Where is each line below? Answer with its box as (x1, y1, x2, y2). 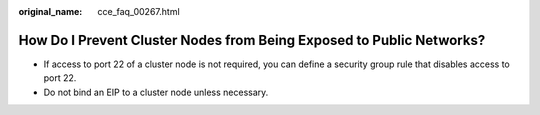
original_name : (18, 6, 83, 17)
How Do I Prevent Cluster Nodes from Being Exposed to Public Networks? (18, 31, 486, 49)
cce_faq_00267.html (97, 6, 180, 17)
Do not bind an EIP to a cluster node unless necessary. (43, 86, 269, 98)
